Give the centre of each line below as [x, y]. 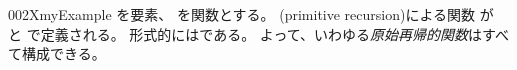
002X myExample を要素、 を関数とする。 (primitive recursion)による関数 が [251, 14]
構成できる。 [63, 53]
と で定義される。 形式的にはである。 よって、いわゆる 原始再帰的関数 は [245, 33]
